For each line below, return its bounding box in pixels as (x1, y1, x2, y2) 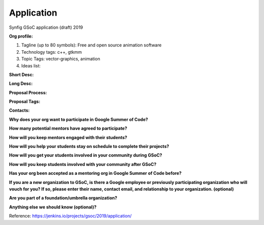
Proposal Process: (9, 89, 47, 95)
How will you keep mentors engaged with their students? (9, 134, 127, 140)
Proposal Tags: (9, 99, 41, 104)
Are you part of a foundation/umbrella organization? (9, 195, 117, 201)
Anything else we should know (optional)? (9, 204, 97, 210)
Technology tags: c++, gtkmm (21, 49, 82, 55)
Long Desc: (9, 81, 33, 86)
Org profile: (9, 33, 33, 39)
